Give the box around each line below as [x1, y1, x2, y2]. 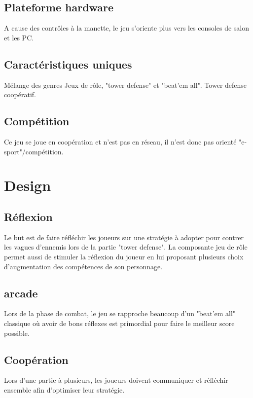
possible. [4, 327, 30, 338]
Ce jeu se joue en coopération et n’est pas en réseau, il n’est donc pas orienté [4, 136, 237, 146]
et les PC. [4, 32, 34, 42]
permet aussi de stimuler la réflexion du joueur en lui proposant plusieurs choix [4, 251, 244, 261]
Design [4, 175, 51, 195]
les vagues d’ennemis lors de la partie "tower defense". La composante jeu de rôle [4, 242, 248, 252]
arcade [4, 285, 38, 300]
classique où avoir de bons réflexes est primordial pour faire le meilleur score [4, 318, 235, 328]
